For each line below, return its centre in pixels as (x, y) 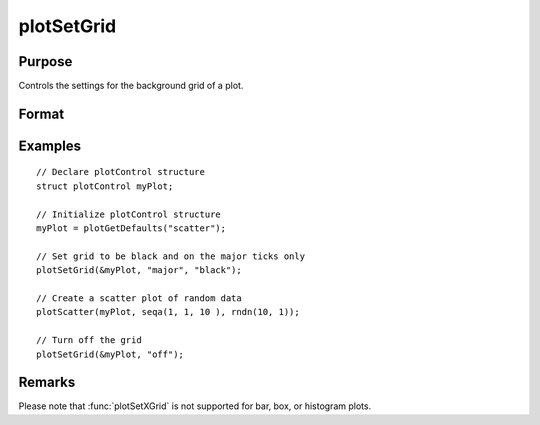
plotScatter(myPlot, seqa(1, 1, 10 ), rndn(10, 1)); (168, 312)
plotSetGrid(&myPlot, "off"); (110, 354)
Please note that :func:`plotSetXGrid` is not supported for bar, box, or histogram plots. (195, 406)
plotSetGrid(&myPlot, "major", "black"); (139, 270)
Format (41, 113)
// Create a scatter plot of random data (139, 298)
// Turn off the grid (89, 340)
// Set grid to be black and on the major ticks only (170, 256)
